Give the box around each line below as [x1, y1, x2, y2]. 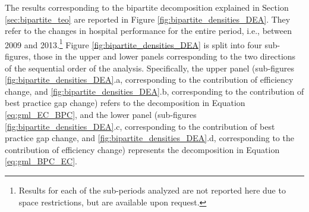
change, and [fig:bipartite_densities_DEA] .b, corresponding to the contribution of [5, 85, 304, 97]
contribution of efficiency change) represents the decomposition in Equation [5, 143, 280, 155]
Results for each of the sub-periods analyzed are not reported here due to [18, 183, 286, 196]
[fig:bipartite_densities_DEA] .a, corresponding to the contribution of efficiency [5, 73, 294, 86]
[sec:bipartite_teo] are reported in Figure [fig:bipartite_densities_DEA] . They [5, 13, 291, 25]
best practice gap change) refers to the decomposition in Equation [5, 96, 245, 109]
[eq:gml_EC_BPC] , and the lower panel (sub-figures [5, 108, 197, 120]
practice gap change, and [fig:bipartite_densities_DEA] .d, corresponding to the [5, 132, 294, 144]
